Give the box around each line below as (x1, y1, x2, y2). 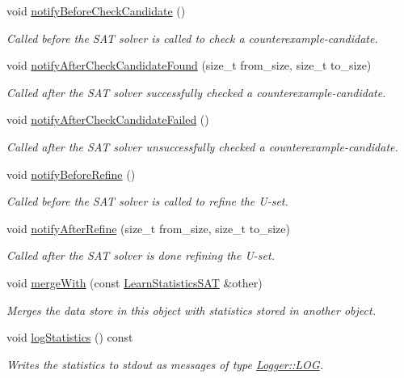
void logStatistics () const (6, 329, 133, 346)
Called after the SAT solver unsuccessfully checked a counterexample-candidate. (6, 138, 398, 155)
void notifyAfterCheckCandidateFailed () (6, 111, 209, 128)
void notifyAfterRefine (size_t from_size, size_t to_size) (6, 219, 290, 236)
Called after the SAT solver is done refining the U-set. (6, 247, 275, 264)
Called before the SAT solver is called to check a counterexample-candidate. (6, 29, 378, 46)
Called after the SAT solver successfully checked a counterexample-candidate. (6, 83, 386, 100)
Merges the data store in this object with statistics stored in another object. (6, 301, 376, 318)
